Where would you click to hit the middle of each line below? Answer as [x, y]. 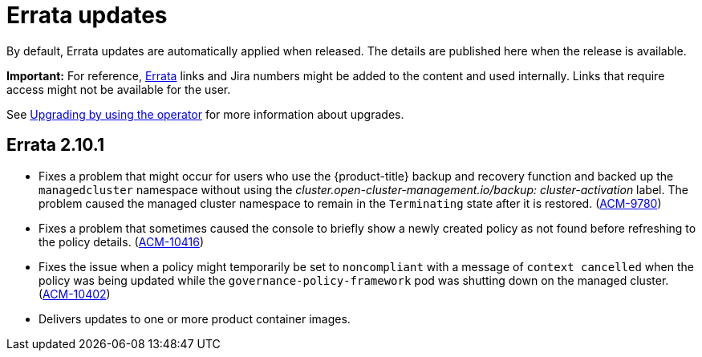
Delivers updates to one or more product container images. [195, 318]
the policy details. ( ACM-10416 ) [122, 241]
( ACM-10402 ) [75, 294]
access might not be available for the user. [119, 89]
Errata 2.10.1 [55, 145]
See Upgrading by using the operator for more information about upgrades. [205, 114]
